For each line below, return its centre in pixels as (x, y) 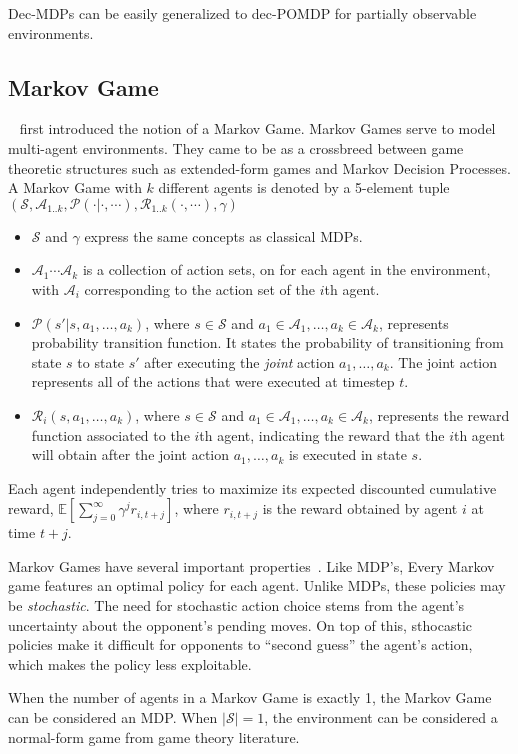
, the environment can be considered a (381, 717)
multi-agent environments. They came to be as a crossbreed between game (236, 147)
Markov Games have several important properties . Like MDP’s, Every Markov (251, 565)
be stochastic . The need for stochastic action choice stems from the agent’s (236, 605)
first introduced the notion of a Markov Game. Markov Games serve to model (257, 128)
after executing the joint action (239, 361)
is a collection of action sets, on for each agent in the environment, (286, 269)
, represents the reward (439, 414)
